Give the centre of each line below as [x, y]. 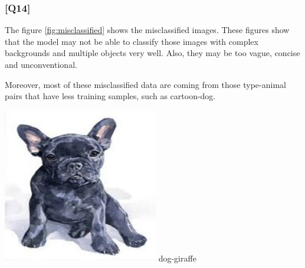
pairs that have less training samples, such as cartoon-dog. [110, 96]
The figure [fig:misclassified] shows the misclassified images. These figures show [147, 30]
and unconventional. [41, 64]
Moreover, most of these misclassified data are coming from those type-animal [145, 84]
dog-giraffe [177, 258]
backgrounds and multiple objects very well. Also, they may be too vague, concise [152, 53]
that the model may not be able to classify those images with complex [132, 41]
